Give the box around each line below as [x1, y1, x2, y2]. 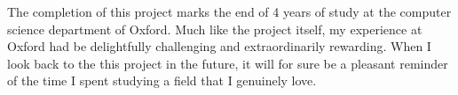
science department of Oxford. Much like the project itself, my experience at [7, 19, 422, 38]
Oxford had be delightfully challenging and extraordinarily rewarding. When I [7, 37, 431, 55]
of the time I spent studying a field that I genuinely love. [7, 71, 317, 90]
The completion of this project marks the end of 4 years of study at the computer [7, 3, 452, 20]
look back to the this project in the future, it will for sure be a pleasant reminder [7, 54, 448, 72]
